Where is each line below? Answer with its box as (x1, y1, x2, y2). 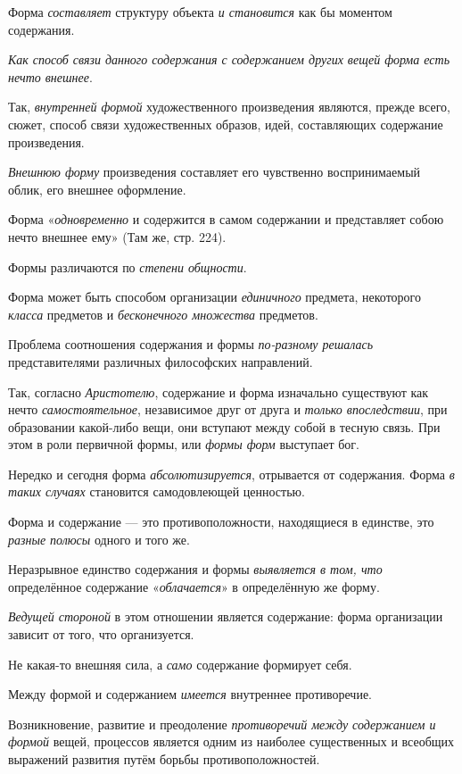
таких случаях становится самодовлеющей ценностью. (8, 482, 305, 501)
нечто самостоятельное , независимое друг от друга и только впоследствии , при (8, 400, 448, 419)
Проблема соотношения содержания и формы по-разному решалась (8, 335, 374, 354)
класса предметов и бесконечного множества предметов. (8, 304, 318, 323)
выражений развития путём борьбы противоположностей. (8, 750, 320, 768)
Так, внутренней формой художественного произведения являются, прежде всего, (8, 97, 450, 116)
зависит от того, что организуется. (8, 625, 194, 644)
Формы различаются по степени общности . (8, 257, 247, 276)
